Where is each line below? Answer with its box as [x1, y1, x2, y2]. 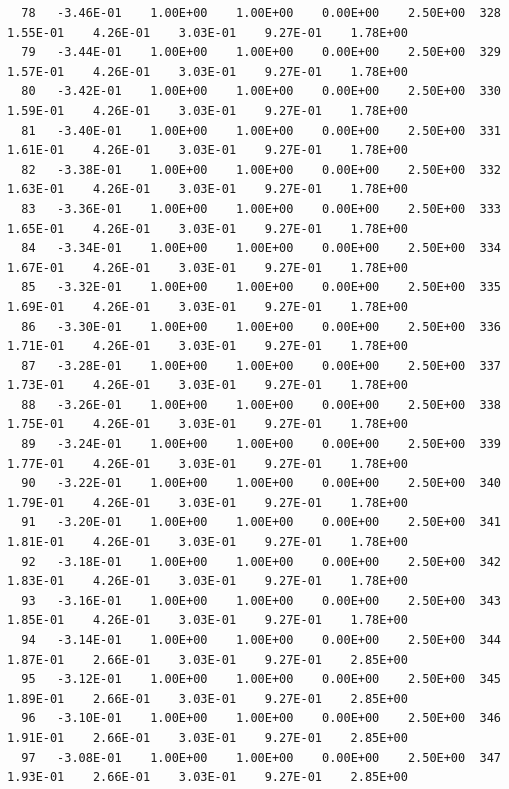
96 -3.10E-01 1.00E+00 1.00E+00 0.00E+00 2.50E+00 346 [21, 711, 501, 726]
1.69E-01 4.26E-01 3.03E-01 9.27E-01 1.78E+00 [7, 299, 408, 314]
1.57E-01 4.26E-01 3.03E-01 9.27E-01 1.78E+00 [7, 64, 408, 79]
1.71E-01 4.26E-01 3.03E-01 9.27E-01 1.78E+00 [7, 339, 408, 354]
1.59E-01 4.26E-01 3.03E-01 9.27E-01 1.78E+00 [7, 103, 408, 118]
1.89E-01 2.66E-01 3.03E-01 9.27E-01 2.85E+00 [7, 691, 408, 706]
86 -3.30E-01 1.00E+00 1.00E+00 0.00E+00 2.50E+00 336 [21, 319, 501, 334]
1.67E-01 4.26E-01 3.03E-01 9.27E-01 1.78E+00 [7, 260, 408, 275]
